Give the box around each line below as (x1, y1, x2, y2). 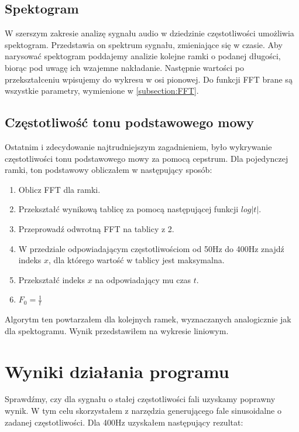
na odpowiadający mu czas (95, 273, 191, 285)
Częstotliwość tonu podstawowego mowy (5, 113, 255, 131)
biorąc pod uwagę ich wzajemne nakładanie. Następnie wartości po (5, 61, 244, 73)
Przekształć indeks (18, 273, 85, 285)
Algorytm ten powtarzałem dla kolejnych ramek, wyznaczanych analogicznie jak (5, 313, 291, 325)
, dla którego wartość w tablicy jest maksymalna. (49, 254, 225, 266)
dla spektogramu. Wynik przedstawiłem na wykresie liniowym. (5, 324, 229, 336)
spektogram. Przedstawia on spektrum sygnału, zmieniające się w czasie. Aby (5, 38, 283, 50)
